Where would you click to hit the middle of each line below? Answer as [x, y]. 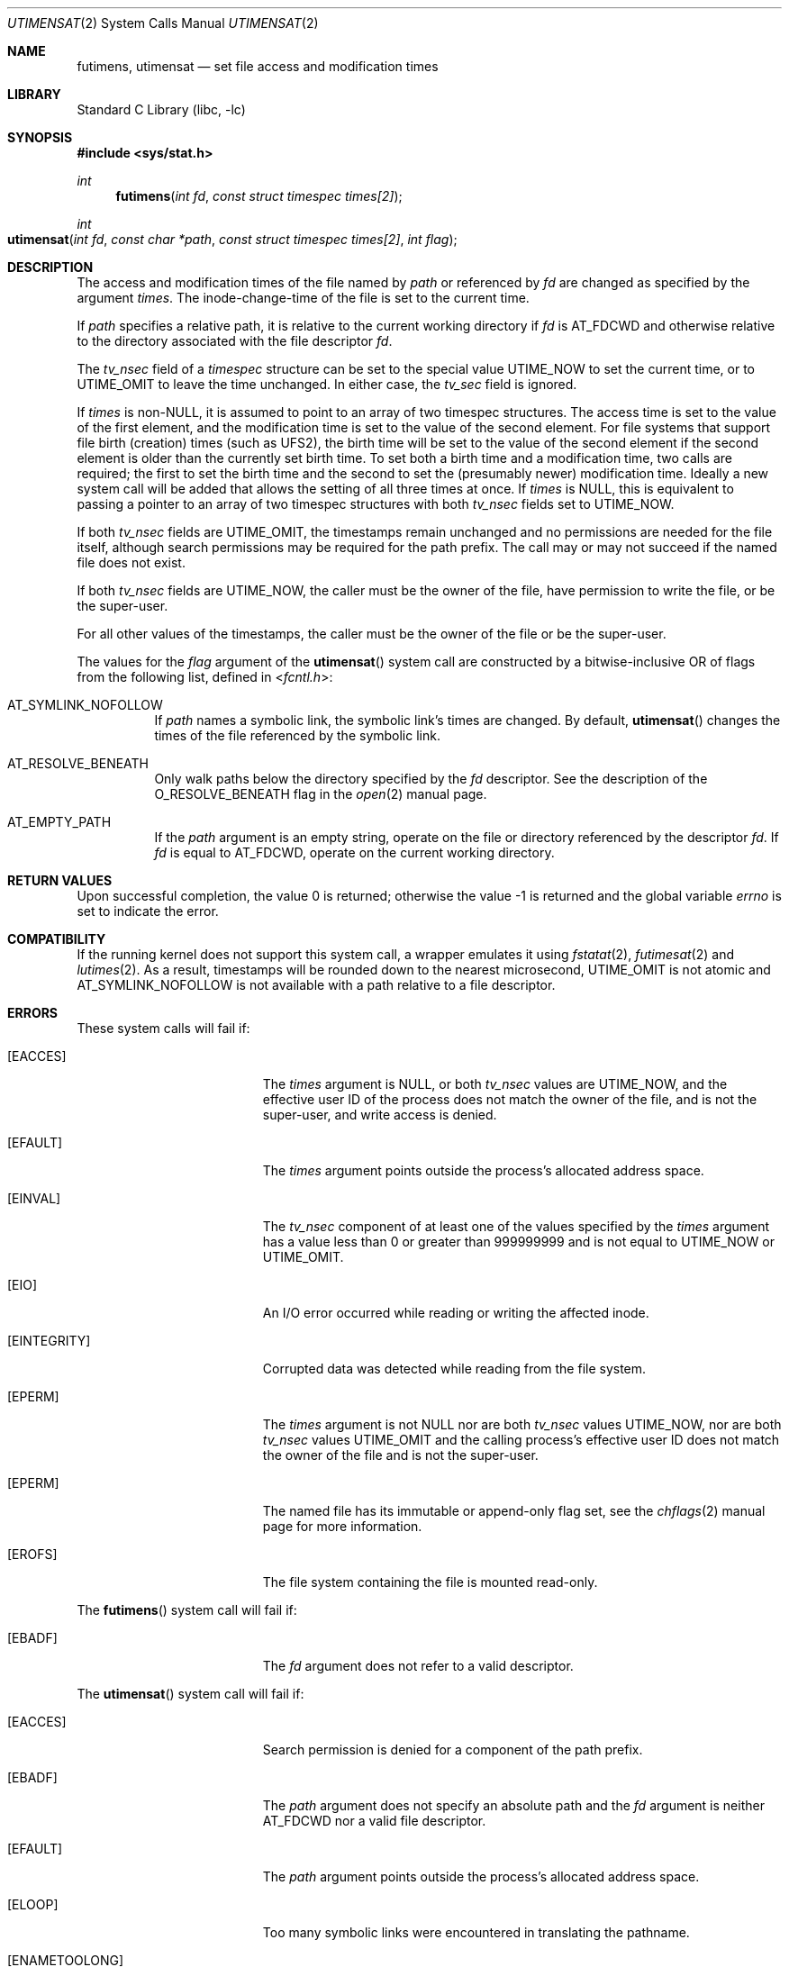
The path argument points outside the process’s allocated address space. [481, 1876]
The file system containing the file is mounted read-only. [430, 1582]
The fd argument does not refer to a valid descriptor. [418, 1666]
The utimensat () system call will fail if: [190, 1694]
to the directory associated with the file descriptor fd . [235, 341]
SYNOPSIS [40, 137]
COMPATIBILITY [57, 939]
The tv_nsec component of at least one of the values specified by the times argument [516, 1226]
